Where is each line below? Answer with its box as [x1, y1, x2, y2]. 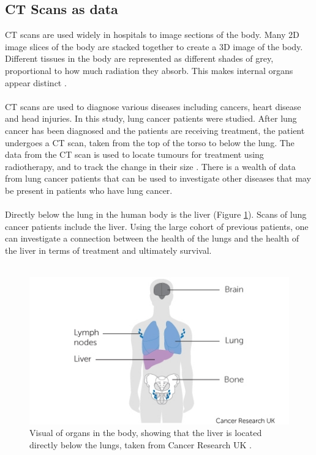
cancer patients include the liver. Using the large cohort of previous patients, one [5, 220, 309, 232]
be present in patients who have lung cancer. [5, 183, 173, 196]
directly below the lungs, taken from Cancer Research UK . [29, 438, 252, 451]
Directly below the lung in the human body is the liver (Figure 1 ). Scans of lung [5, 208, 307, 221]
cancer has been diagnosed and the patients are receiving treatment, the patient [5, 124, 305, 136]
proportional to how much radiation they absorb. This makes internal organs [5, 64, 293, 76]
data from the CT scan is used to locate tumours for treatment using [5, 148, 264, 161]
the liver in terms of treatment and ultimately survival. [5, 243, 212, 256]
